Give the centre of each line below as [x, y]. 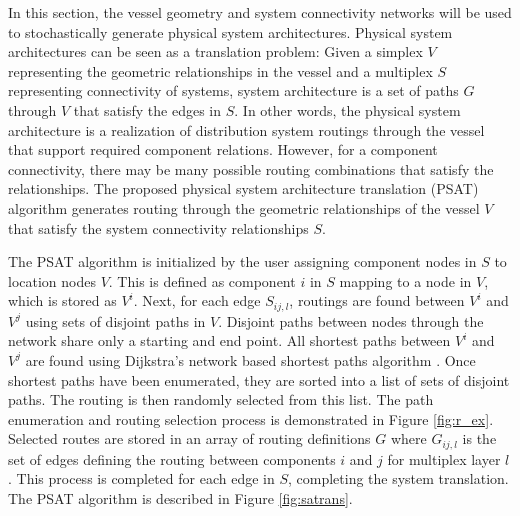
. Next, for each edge [197, 300]
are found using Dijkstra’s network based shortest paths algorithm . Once [250, 359]
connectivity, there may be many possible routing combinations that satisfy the [251, 168]
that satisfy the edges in [147, 109]
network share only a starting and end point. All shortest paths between [229, 340]
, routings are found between [377, 300]
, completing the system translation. [398, 478]
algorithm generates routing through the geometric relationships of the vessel [244, 207]
